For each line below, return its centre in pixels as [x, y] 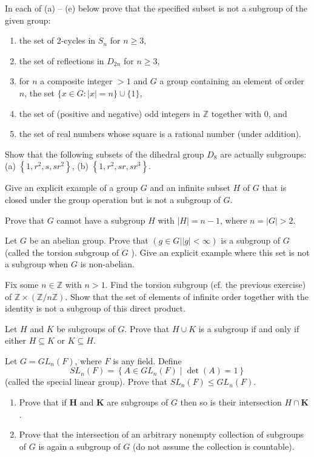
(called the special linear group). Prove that [86, 382]
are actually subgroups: [263, 154]
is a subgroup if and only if [249, 328]
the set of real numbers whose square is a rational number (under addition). [160, 134]
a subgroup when [37, 264]
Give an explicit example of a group [72, 188]
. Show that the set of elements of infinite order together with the [187, 296]
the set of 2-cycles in [57, 40]
